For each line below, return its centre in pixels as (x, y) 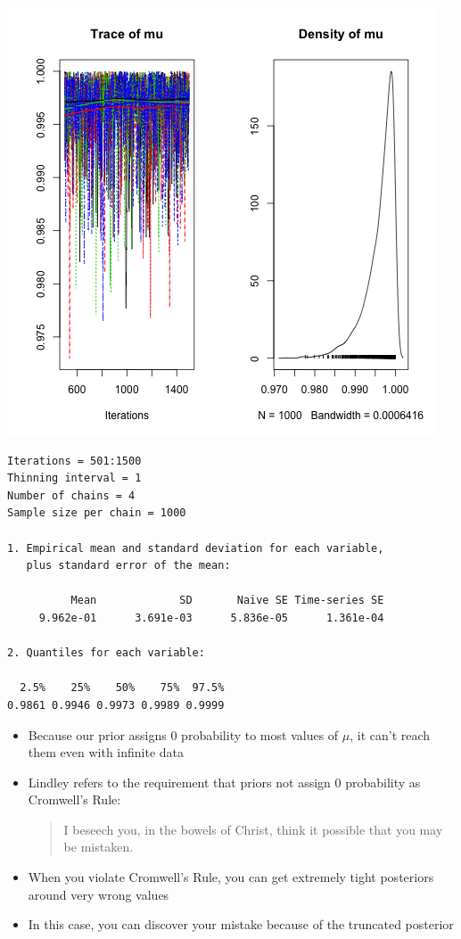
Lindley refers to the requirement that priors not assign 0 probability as (224, 782)
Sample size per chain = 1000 (97, 513)
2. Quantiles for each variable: (106, 653)
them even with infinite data (106, 752)
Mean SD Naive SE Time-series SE (227, 601)
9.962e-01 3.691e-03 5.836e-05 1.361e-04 (211, 618)
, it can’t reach (390, 734)
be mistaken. (99, 847)
